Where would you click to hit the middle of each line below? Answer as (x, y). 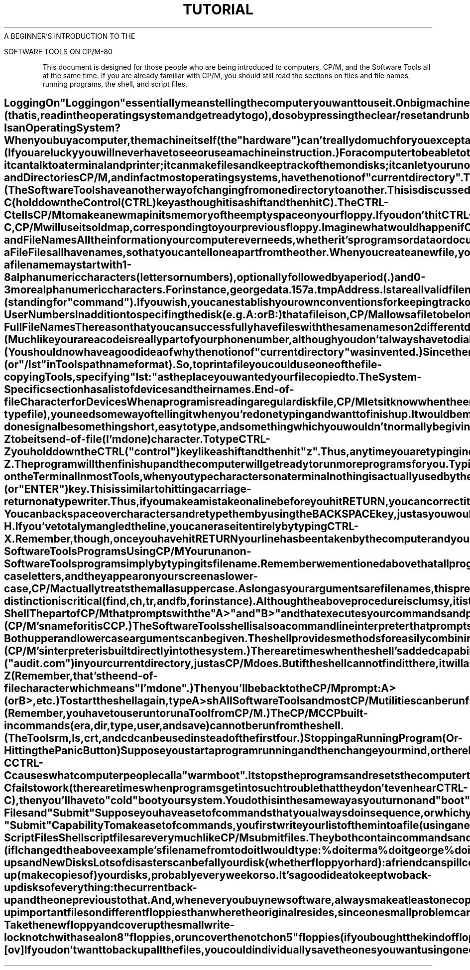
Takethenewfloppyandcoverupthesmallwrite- (119, 925)
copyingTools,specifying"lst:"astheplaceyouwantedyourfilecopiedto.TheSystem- (213, 377)
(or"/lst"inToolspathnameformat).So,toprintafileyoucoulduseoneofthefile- (193, 365)
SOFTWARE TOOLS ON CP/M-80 (58, 51)
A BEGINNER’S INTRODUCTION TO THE (70, 36)
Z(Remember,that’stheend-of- (81, 676)
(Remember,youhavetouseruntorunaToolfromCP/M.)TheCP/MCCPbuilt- (186, 713)
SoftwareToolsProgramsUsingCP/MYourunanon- (128, 552)
